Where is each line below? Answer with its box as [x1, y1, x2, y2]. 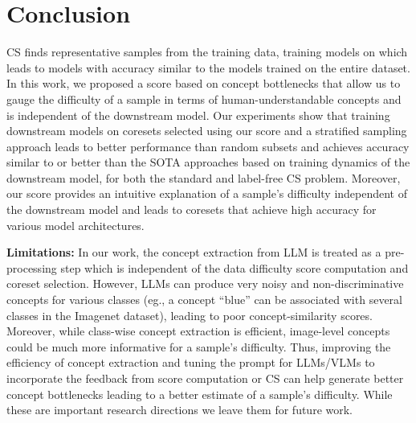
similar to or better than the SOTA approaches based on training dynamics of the [6, 154, 410, 170]
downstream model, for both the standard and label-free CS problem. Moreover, [6, 169, 401, 186]
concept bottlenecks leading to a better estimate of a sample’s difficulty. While [6, 385, 393, 402]
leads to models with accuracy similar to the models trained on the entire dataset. [6, 59, 410, 76]
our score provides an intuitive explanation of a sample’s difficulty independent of [6, 185, 408, 202]
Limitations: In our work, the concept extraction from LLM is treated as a [6, 244, 381, 261]
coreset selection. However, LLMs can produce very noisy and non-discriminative [6, 275, 404, 292]
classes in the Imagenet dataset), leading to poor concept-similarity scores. [6, 306, 373, 323]
